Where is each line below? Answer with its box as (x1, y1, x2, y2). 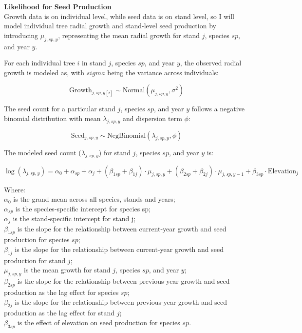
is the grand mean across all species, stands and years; (13, 194, 175, 204)
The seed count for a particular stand (4, 104, 115, 114)
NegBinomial (107, 132, 146, 139)
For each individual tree (4, 58, 75, 68)
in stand (81, 58, 106, 68)
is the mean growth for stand (24, 265, 111, 275)
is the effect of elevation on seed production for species (17, 317, 180, 327)
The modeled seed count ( (4, 147, 81, 157)
